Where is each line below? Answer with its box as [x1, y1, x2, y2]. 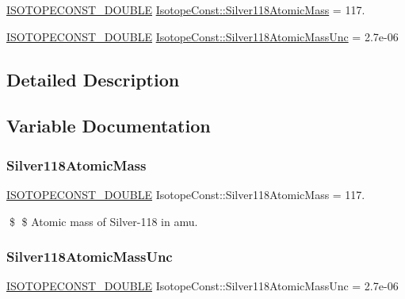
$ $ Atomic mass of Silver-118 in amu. [9, 213, 198, 229]
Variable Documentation [6, 113, 211, 138]
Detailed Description [6, 67, 180, 91]
